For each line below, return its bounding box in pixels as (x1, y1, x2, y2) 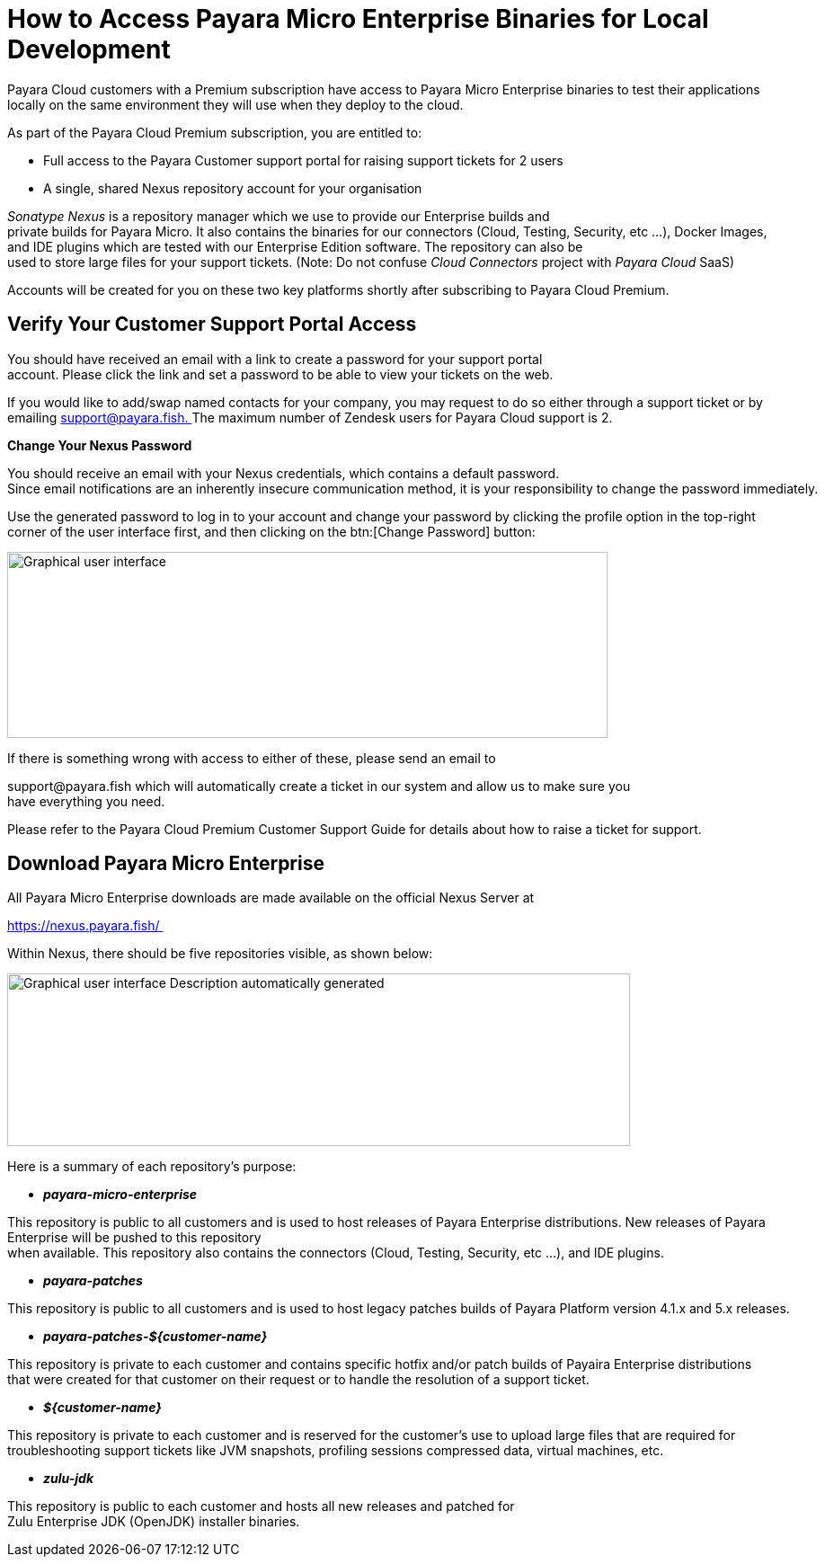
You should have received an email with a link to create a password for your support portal (7, 351, 543, 367)
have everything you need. (7, 793, 165, 809)
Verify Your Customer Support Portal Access (7, 313, 417, 336)
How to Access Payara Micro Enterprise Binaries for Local (7, 4, 709, 34)
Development (7, 34, 171, 65)
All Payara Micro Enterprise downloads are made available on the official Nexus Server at (7, 890, 535, 906)
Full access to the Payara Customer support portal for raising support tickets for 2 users (43, 152, 563, 168)
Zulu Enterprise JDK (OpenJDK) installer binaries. (7, 1514, 300, 1530)
